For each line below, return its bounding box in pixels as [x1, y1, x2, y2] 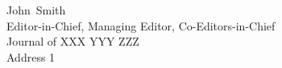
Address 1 [6, 48, 56, 65]
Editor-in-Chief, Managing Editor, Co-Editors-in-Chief [6, 17, 276, 34]
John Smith [6, 2, 66, 18]
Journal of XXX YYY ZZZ [6, 33, 139, 50]
